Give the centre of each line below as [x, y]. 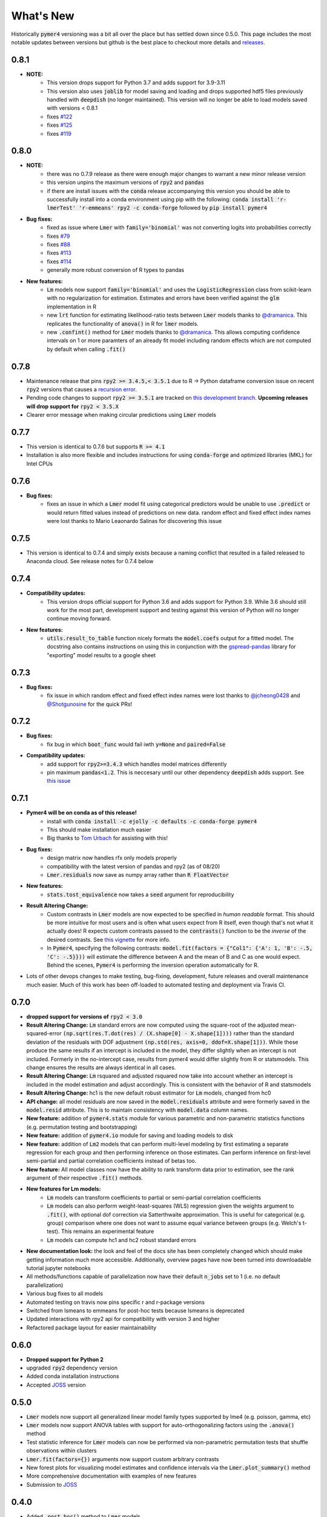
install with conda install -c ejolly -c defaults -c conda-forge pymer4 [152, 821]
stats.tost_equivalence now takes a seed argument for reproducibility [140, 894]
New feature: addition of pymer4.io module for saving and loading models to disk [130, 1135]
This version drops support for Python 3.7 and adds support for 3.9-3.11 [136, 83]
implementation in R [72, 306]
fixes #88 [59, 245]
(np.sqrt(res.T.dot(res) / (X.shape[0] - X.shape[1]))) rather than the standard [178, 1033]
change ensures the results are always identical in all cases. [101, 1067]
